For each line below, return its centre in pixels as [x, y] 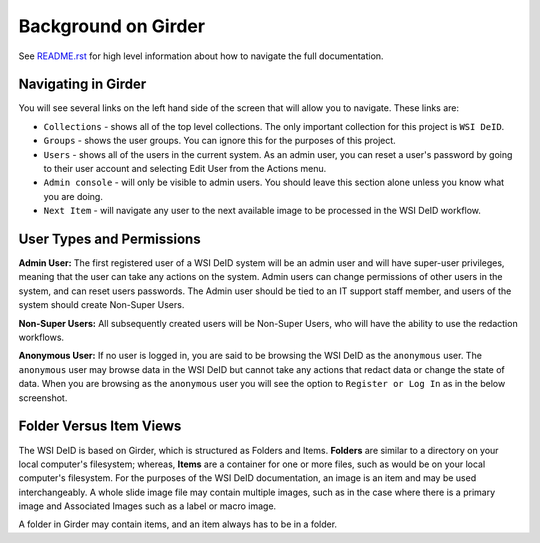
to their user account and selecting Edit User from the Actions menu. [185, 169]
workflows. [41, 337]
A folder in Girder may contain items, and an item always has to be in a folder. [178, 524]
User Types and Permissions [109, 239]
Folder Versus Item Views [100, 426]
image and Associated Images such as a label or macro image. [147, 506]
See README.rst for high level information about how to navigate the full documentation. [201, 56]
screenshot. [43, 397]
